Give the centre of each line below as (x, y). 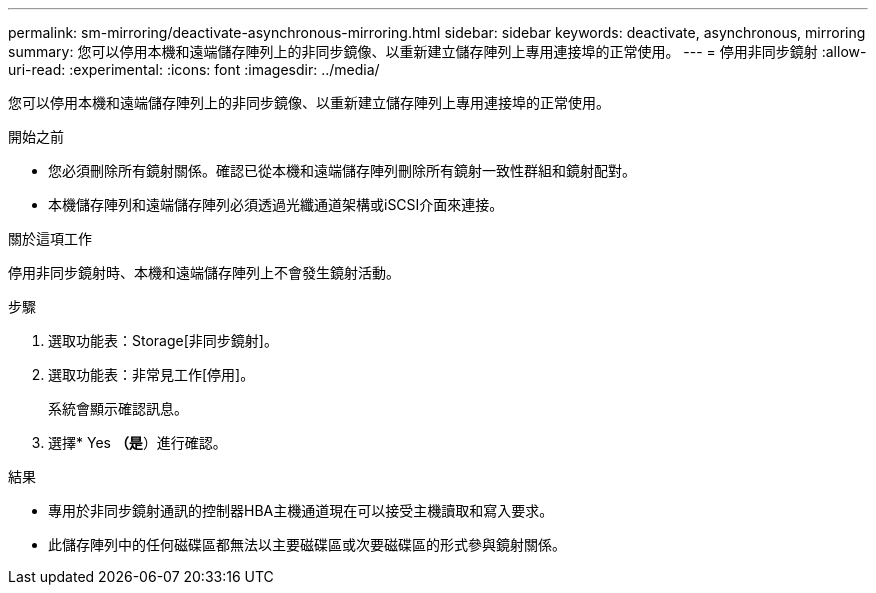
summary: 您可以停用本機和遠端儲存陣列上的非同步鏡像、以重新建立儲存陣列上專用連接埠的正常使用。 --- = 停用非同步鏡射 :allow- (437, 51)
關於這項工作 (50, 238)
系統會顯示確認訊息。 (118, 408)
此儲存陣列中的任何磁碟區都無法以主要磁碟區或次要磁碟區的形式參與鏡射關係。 (307, 544)
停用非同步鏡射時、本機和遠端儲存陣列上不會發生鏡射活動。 (204, 272)
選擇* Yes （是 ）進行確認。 (137, 442)
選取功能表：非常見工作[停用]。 (151, 374)
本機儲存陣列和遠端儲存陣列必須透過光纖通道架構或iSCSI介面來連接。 (276, 204)
